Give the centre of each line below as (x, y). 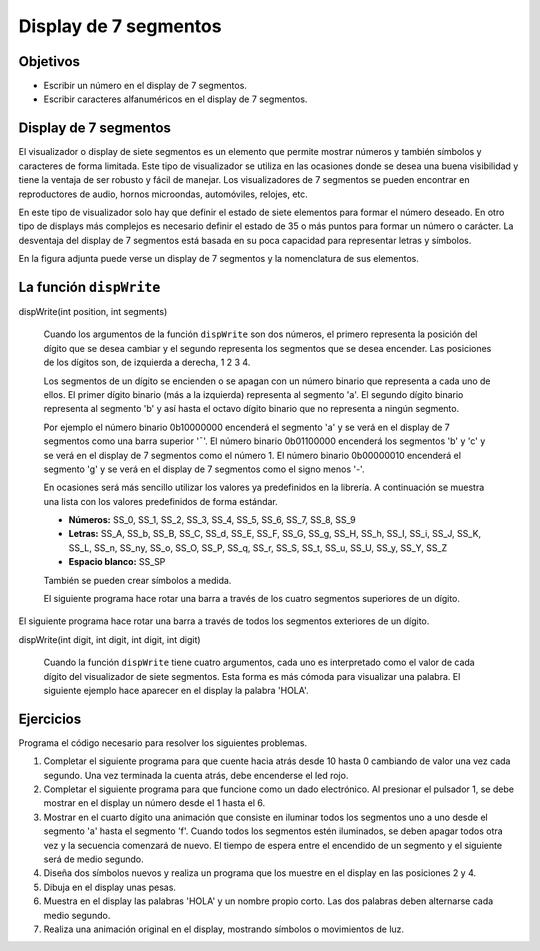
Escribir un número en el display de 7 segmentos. (145, 86)
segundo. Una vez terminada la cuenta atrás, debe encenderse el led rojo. (196, 775)
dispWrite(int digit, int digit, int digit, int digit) (109, 639)
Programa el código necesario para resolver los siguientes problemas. (163, 742)
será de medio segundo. (93, 859)
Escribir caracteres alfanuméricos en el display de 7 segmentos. (175, 99)
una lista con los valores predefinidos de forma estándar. (161, 501)
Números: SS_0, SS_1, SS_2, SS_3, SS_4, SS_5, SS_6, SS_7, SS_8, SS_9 (212, 520)
